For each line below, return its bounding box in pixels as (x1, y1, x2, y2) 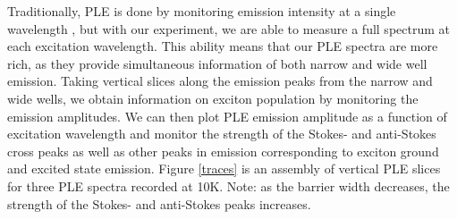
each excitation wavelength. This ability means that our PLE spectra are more (7, 37, 438, 55)
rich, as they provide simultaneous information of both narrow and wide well (7, 54, 427, 72)
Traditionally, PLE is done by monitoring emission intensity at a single (7, 2, 396, 20)
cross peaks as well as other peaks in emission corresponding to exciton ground (7, 141, 439, 160)
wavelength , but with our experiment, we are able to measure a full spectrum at (7, 19, 450, 38)
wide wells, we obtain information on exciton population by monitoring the (7, 88, 419, 107)
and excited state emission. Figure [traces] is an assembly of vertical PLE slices (7, 159, 441, 178)
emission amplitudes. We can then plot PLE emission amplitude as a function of (7, 106, 447, 125)
